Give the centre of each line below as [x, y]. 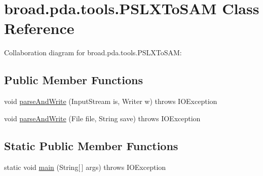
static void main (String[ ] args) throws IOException [85, 167]
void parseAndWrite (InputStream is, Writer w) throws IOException [111, 101]
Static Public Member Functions [91, 145]
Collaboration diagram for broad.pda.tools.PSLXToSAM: [93, 52]
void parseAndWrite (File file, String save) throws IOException [102, 118]
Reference [39, 28]
